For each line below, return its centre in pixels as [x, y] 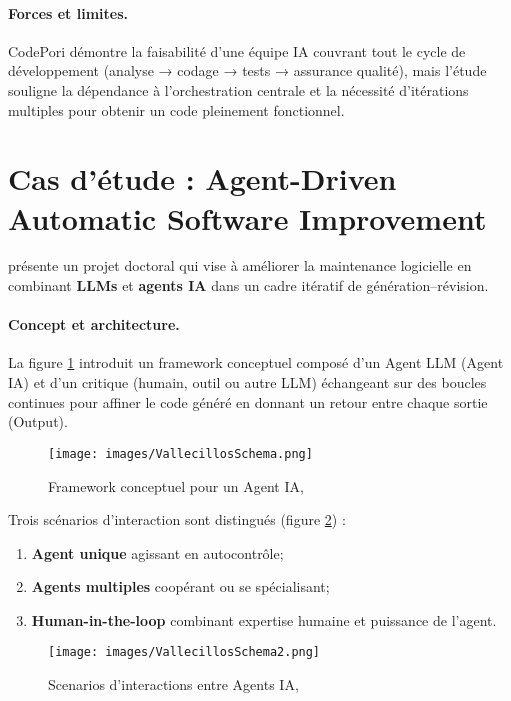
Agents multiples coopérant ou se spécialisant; [180, 586]
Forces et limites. [68, 12]
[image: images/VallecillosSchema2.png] [184, 652]
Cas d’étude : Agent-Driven [202, 178]
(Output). [38, 421]
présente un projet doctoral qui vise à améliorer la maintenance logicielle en [240, 265]
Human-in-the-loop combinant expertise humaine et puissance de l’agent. [264, 619]
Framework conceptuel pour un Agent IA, [176, 485]
